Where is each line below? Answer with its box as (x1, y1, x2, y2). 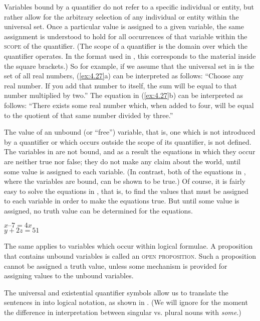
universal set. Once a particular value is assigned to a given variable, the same (4, 21, 244, 32)
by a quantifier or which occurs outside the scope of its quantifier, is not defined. (4, 136, 251, 147)
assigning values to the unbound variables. (4, 270, 134, 281)
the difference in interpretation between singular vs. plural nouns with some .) (4, 307, 241, 317)
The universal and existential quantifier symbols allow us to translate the (4, 287, 228, 297)
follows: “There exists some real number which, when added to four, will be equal (4, 99, 254, 110)
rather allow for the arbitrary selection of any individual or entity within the (4, 11, 239, 22)
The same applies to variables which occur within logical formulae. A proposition (4, 241, 253, 251)
